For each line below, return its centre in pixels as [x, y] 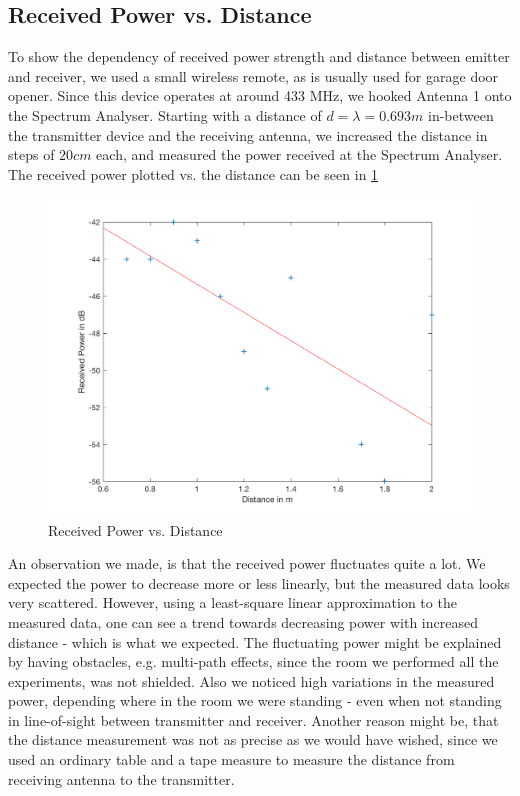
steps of [31, 154]
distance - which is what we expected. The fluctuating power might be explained [255, 641]
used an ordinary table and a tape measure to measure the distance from [231, 759]
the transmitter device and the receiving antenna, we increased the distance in [248, 134]
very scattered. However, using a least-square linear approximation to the [232, 602]
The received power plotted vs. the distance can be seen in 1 [193, 173]
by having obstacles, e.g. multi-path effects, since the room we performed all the [253, 661]
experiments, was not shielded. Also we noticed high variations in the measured [251, 680]
